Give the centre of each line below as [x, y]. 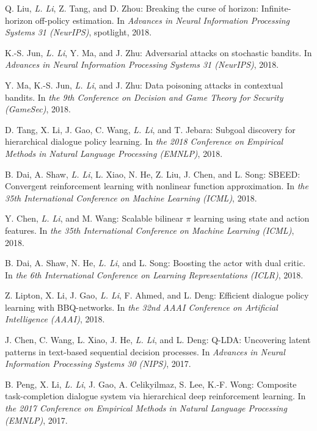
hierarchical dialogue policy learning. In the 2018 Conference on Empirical [144, 141]
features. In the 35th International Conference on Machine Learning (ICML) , [150, 230]
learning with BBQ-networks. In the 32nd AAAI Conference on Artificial [141, 307]
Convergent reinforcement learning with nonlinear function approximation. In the [157, 186]
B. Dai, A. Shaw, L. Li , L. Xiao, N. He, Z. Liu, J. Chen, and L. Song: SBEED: [153, 174]
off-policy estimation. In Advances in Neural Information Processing [162, 20]
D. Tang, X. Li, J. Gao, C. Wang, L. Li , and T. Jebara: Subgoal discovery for [150, 129]
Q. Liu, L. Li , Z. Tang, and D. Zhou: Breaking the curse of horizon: [132, 8]
